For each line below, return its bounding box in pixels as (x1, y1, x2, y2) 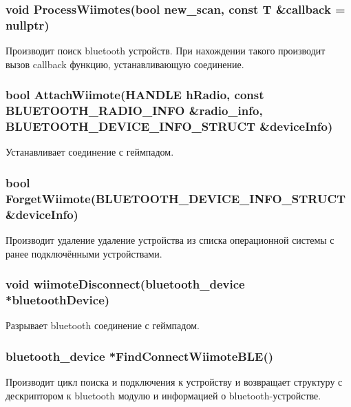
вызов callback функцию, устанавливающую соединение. (6, 56, 244, 71)
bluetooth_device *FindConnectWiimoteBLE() (6, 347, 274, 364)
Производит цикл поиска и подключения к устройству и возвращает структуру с (6, 375, 343, 389)
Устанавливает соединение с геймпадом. (6, 145, 174, 159)
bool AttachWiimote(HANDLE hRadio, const (6, 86, 264, 103)
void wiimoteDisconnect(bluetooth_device (6, 275, 245, 293)
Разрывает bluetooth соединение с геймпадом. (6, 318, 200, 333)
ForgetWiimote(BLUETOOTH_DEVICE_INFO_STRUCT (6, 189, 346, 207)
